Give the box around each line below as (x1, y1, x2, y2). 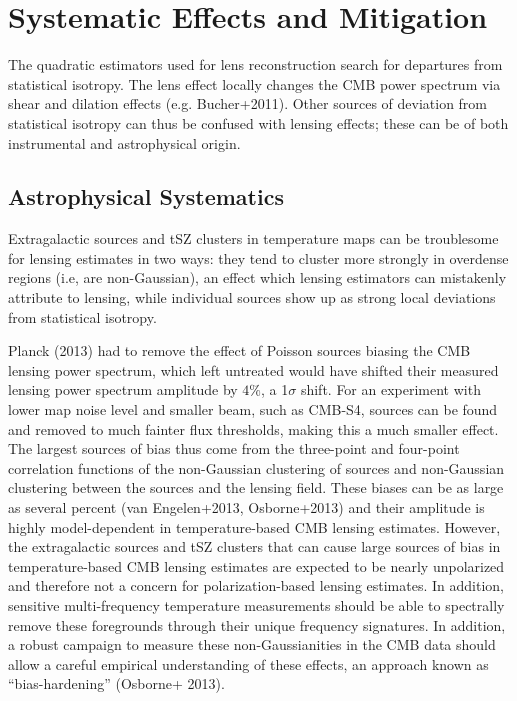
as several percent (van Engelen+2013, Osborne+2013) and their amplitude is (8, 497, 485, 518)
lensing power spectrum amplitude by (8, 379, 238, 400)
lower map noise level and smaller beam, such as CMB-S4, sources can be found (8, 399, 498, 420)
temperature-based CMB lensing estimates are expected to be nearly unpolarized (8, 555, 505, 576)
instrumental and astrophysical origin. (8, 132, 241, 153)
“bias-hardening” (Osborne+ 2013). (8, 673, 225, 694)
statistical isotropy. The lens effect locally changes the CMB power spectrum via (8, 73, 501, 94)
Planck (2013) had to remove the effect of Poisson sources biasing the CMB (8, 340, 471, 361)
